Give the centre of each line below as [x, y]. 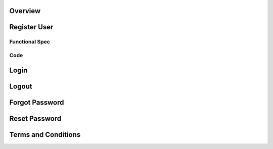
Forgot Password [37, 102]
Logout [21, 86]
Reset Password [35, 118]
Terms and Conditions [45, 135]
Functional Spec [30, 42]
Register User [31, 27]
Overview [25, 11]
